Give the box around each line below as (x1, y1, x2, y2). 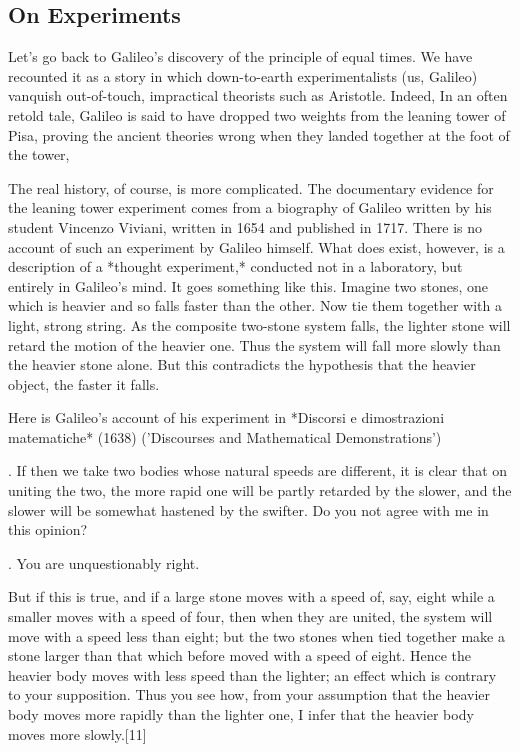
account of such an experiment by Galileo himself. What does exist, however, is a (8, 236, 505, 257)
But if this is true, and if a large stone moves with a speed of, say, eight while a (8, 586, 495, 607)
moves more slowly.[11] (8, 723, 147, 744)
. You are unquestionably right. (8, 552, 200, 573)
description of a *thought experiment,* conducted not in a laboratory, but (8, 256, 463, 277)
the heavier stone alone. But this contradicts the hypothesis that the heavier (8, 354, 476, 375)
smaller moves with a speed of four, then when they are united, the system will (8, 606, 493, 627)
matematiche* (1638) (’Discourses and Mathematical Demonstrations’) (8, 426, 442, 447)
